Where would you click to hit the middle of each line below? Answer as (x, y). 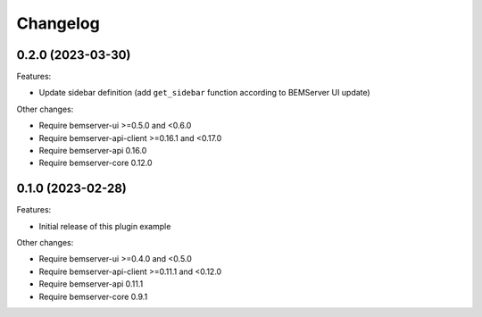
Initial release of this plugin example (105, 226)
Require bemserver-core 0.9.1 (93, 296)
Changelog (58, 23)
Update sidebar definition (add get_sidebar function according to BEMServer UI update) (204, 93)
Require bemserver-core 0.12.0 (96, 163)
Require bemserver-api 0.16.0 (93, 151)
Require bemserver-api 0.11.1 (91, 284)
